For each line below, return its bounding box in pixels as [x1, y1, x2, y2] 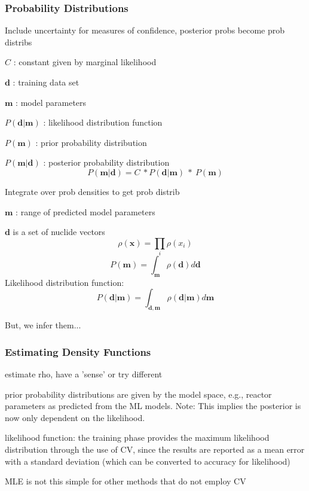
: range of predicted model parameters [16, 205, 155, 218]
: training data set [13, 76, 79, 88]
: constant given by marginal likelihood [13, 56, 157, 68]
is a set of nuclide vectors [13, 225, 105, 238]
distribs [5, 35, 32, 48]
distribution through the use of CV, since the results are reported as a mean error [5, 443, 305, 456]
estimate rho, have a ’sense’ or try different [5, 368, 163, 380]
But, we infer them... [5, 319, 81, 331]
